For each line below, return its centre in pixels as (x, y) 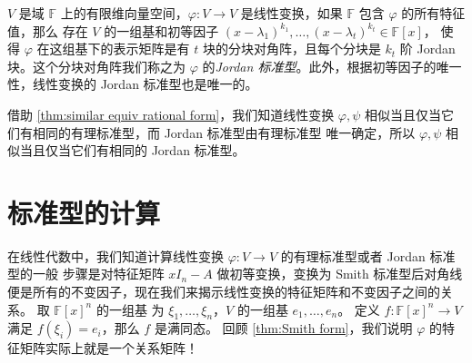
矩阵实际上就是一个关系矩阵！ (109, 348)
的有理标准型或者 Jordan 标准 (368, 255)
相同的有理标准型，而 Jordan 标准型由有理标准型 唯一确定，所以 (224, 132)
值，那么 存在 (48, 30)
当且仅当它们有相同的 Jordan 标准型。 (132, 150)
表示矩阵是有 (151, 49)
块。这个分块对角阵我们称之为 (96, 66)
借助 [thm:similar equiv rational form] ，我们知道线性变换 (171, 114)
